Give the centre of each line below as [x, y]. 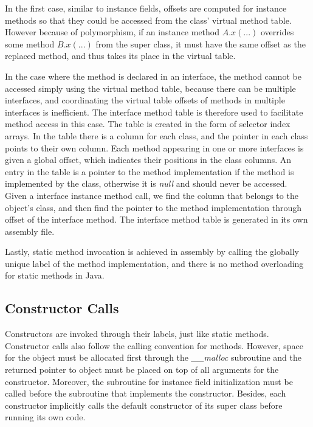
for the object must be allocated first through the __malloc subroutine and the [153, 357]
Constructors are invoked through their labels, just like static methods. [137, 334]
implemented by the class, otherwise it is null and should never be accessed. [146, 183]
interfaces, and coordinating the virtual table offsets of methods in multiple [145, 100]
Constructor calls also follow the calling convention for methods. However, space [154, 345]
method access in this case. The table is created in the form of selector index [148, 124]
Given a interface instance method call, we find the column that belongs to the [152, 195]
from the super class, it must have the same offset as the [201, 43]
